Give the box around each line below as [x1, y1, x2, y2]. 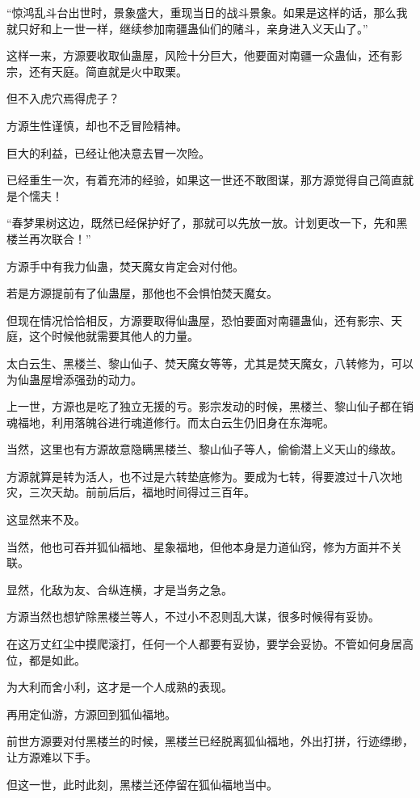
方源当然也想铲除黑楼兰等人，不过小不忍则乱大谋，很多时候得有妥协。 [6, 608, 380, 625]
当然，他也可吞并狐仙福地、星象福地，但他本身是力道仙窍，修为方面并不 [6, 538, 391, 555]
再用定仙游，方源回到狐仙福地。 [6, 705, 176, 722]
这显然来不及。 [6, 511, 86, 528]
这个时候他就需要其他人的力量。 [28, 327, 199, 344]
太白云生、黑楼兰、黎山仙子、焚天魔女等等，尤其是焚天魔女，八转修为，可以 [6, 354, 414, 371]
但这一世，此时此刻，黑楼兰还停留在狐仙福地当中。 [6, 775, 278, 792]
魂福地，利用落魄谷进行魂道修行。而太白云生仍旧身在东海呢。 [6, 413, 334, 430]
